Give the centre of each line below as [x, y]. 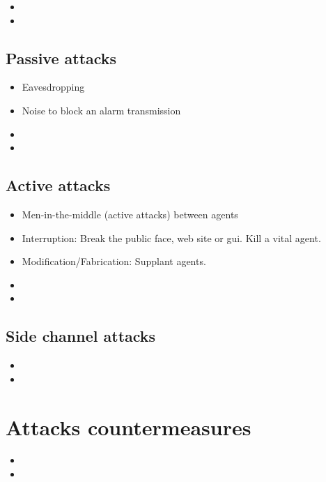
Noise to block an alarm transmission [101, 110]
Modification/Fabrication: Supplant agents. [114, 261]
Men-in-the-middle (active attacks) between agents [130, 214]
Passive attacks [61, 58]
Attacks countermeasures [129, 427]
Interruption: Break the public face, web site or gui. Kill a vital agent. [171, 238]
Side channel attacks [81, 336]
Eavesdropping [53, 87]
